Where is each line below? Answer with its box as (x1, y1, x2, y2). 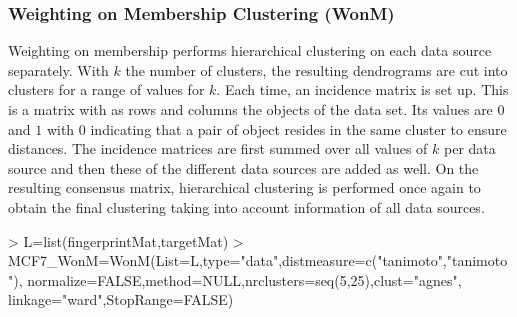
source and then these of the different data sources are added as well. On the (8, 157, 479, 178)
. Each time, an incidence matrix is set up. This (216, 79, 509, 100)
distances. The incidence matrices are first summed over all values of (8, 138, 428, 159)
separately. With (8, 59, 109, 80)
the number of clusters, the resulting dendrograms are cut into (125, 59, 508, 80)
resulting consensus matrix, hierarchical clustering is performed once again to (8, 177, 481, 198)
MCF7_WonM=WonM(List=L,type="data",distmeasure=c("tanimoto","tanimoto (8, 250, 508, 271)
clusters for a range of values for (8, 79, 205, 100)
